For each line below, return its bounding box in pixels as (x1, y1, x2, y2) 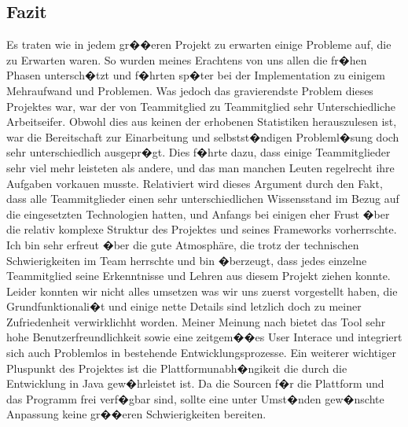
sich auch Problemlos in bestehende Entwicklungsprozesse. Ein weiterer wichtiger (6, 344, 396, 361)
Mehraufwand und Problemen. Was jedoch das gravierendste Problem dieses (6, 82, 373, 98)
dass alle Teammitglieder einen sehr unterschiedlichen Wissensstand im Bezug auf (6, 190, 399, 207)
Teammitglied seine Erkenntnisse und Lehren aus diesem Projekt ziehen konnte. (6, 267, 391, 284)
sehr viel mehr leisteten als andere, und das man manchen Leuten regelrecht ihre (6, 159, 395, 175)
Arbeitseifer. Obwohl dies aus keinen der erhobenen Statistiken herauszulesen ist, (6, 113, 397, 130)
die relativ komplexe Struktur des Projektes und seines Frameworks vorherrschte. (6, 221, 397, 237)
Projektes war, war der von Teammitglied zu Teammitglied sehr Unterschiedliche (6, 98, 395, 114)
